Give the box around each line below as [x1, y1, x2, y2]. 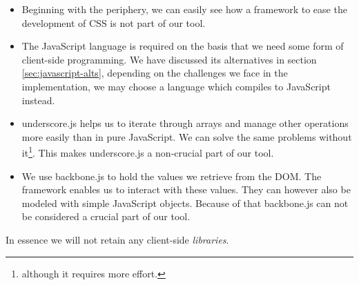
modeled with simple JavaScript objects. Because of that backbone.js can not [21, 195, 349, 210]
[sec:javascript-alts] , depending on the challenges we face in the [21, 66, 288, 80]
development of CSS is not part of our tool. [21, 15, 206, 30]
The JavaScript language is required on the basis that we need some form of [21, 39, 344, 53]
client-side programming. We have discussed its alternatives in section [21, 52, 317, 66]
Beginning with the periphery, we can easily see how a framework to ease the [21, 2, 347, 16]
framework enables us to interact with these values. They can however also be [21, 182, 351, 197]
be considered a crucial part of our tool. [21, 209, 191, 224]
